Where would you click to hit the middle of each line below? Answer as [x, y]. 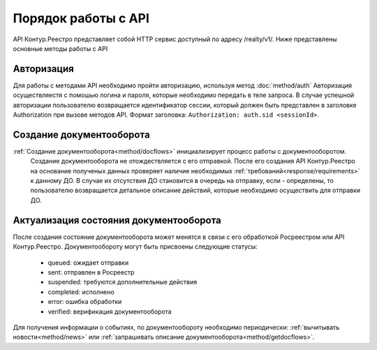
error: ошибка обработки [85, 302]
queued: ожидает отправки [88, 263]
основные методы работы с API [60, 48]
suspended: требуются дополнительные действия [123, 282]
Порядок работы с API [81, 18]
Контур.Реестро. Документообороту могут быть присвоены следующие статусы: [135, 247]
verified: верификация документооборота [110, 312]
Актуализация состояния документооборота [117, 220]
